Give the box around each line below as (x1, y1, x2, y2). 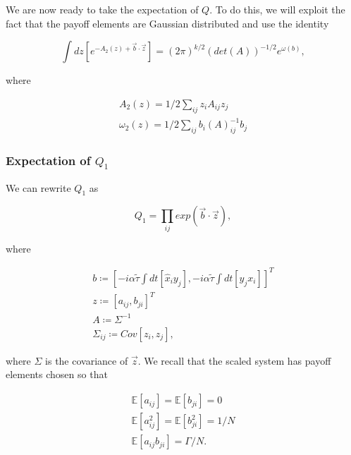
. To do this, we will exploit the (209, 2, 345, 16)
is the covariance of (45, 353, 128, 368)
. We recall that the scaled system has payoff (137, 353, 331, 368)
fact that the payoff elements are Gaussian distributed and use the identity (6, 16, 329, 30)
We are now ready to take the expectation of (6, 2, 199, 16)
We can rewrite (6, 180, 71, 195)
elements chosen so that (6, 367, 108, 382)
